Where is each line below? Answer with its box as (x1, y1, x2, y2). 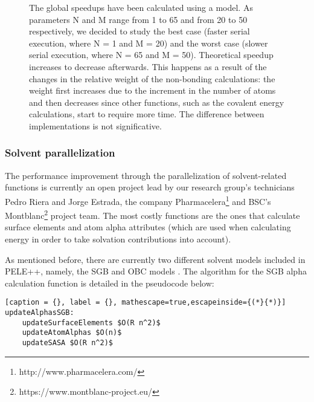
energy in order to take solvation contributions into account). (5, 233, 231, 245)
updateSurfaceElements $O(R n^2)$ (22, 318, 161, 327)
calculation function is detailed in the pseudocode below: (5, 276, 214, 289)
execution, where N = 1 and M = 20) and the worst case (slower (29, 36, 268, 49)
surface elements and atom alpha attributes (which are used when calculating (5, 221, 291, 233)
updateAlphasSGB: (5, 308, 74, 317)
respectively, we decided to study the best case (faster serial (29, 25, 250, 37)
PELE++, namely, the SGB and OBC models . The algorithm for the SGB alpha (5, 265, 307, 277)
